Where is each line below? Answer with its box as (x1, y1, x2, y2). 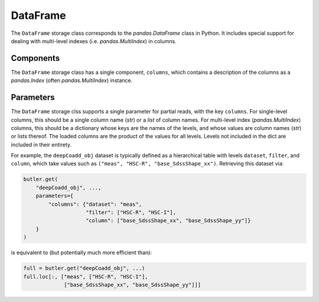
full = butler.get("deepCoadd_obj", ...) (23, 265, 145, 272)
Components (11, 53, 60, 63)
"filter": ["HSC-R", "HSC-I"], (86, 209, 177, 216)
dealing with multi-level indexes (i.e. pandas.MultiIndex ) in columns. (11, 37, 177, 44)
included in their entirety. (11, 141, 72, 148)
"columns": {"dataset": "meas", (48, 201, 142, 207)
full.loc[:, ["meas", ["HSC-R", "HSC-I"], (23, 273, 148, 280)
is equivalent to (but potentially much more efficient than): (11, 249, 152, 256)
